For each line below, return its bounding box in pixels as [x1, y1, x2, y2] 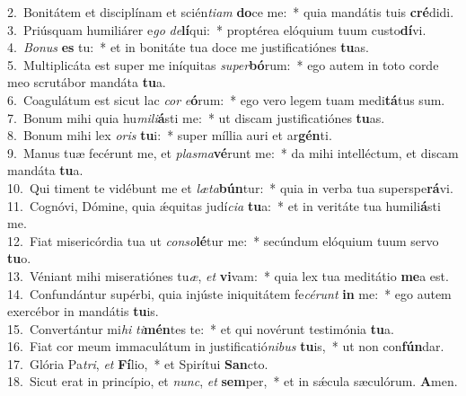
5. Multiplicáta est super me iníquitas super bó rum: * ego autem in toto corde [7, 55, 439, 74]
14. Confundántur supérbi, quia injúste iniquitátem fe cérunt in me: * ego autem [7, 284, 452, 303]
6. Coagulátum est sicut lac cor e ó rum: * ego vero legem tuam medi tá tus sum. [7, 90, 445, 109]
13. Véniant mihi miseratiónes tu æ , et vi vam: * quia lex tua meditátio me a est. [7, 266, 449, 285]
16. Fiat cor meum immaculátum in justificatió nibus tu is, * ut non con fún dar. [7, 337, 444, 356]
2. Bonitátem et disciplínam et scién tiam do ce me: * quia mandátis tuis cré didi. [7, 3, 454, 21]
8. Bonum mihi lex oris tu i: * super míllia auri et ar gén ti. [7, 126, 332, 145]
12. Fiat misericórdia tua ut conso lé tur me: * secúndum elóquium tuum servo [7, 231, 439, 250]
